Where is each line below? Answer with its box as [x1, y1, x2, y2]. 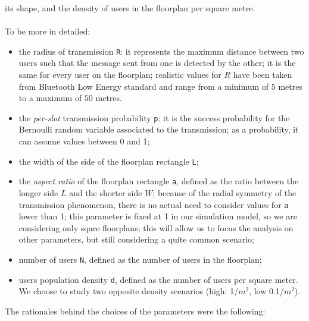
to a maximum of [18, 92, 82, 104]
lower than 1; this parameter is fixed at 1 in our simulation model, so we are [18, 210, 297, 222]
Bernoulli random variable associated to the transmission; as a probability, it [18, 123, 299, 136]
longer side [18, 186, 58, 199]
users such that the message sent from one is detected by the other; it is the [18, 56, 296, 69]
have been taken [233, 68, 292, 81]
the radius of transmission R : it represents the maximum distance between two [18, 45, 304, 57]
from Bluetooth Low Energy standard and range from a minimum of [18, 80, 269, 92]
